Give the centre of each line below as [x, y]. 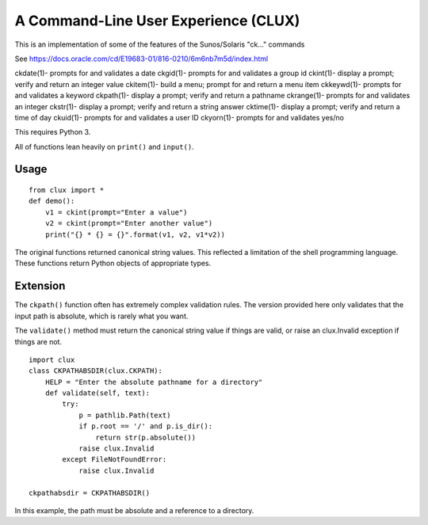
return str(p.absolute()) [146, 437]
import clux [52, 360]
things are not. [38, 341]
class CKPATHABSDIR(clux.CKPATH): [96, 371]
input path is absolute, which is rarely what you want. [101, 316]
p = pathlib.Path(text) [125, 415]
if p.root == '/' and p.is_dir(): [146, 426]
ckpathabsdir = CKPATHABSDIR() [90, 493]
